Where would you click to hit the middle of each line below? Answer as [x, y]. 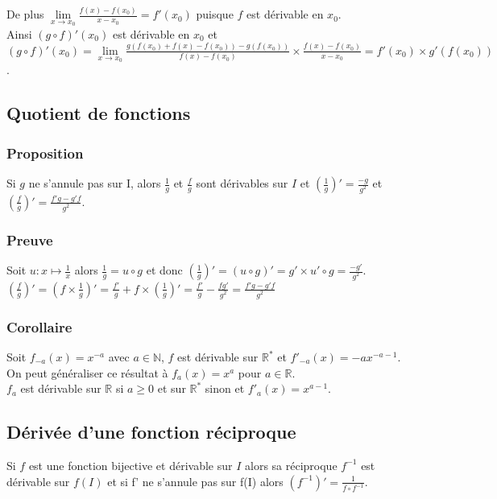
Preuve [30, 239]
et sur [172, 388]
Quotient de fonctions [99, 113]
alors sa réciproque [291, 465]
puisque [215, 14]
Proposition [45, 153]
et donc [164, 270]
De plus [25, 14]
